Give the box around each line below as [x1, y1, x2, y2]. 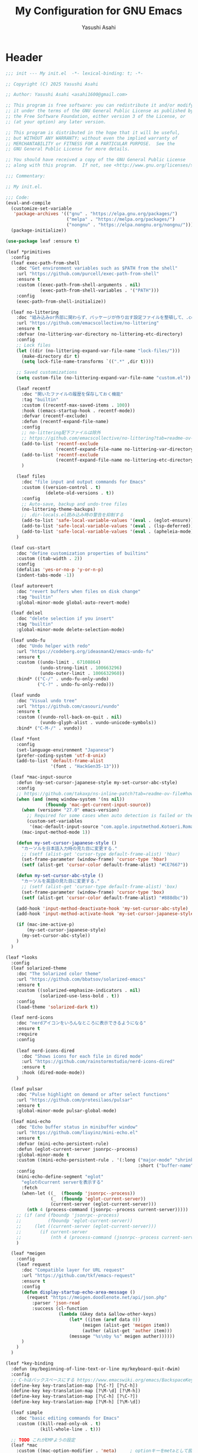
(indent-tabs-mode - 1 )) [16, 572, 75, 578]
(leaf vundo [11, 692, 41, 698]
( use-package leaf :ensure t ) [5, 238, 80, 244]
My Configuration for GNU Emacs [15, 4, 183, 18]
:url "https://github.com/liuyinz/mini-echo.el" [16, 1130, 138, 1136]
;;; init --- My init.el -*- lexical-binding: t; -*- [5, 70, 144, 76]
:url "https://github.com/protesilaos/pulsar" [16, 1097, 133, 1103]
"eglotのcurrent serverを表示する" [21, 1179, 104, 1185]
